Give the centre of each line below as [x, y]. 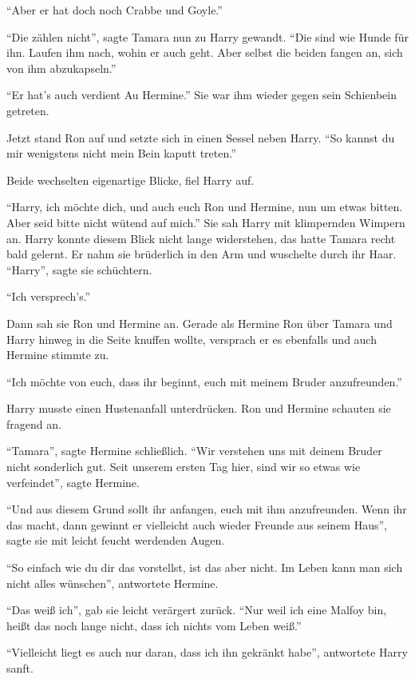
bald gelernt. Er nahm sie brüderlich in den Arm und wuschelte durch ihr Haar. [202, 254]
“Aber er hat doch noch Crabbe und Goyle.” [115, 10]
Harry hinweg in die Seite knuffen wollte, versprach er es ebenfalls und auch [192, 339]
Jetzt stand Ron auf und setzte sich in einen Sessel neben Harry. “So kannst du [201, 137]
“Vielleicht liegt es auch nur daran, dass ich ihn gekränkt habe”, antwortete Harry [207, 652]
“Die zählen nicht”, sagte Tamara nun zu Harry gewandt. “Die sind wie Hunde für [207, 36]
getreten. [28, 110]
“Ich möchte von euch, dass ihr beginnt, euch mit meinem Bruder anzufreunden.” [204, 381]
